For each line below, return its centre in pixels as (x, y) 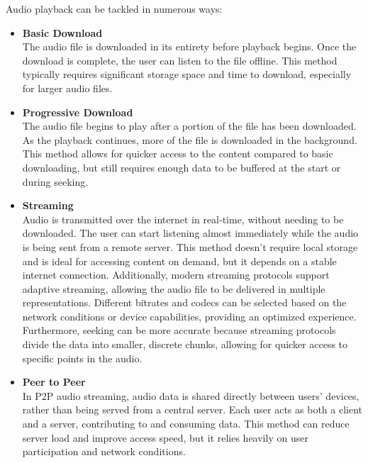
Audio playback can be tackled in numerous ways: (114, 9)
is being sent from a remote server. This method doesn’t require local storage (190, 246)
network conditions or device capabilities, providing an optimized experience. (189, 316)
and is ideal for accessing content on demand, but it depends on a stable (179, 261)
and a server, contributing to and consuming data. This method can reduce (186, 424)
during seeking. (55, 181)
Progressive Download (78, 112)
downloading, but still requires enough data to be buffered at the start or (182, 167)
